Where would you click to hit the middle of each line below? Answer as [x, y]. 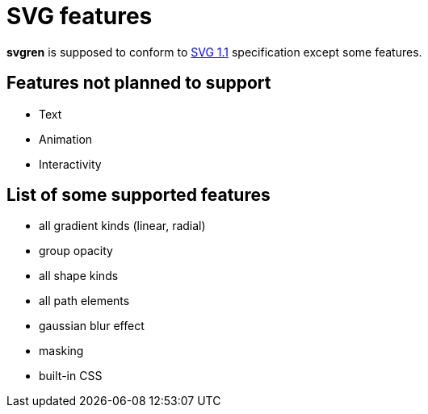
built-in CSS [71, 376]
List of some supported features [138, 195]
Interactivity [70, 164]
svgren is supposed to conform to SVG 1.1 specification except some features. [214, 52]
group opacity [76, 251]
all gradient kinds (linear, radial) [122, 226]
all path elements [84, 301]
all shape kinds [79, 276]
